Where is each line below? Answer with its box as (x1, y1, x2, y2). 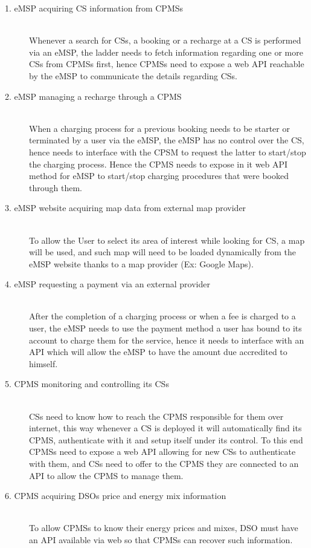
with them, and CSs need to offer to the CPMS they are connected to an (29, 457, 299, 469)
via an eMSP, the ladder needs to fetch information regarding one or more (29, 45, 303, 58)
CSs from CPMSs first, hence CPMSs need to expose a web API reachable (29, 57, 304, 70)
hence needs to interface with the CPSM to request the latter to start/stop (29, 145, 306, 158)
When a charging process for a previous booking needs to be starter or (29, 122, 290, 134)
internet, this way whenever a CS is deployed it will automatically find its (29, 422, 302, 434)
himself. (29, 357, 58, 370)
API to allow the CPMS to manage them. (29, 469, 184, 481)
